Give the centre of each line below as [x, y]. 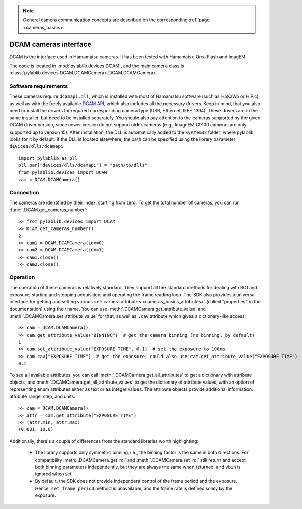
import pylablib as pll [48, 158]
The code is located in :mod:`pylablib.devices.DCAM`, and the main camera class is [97, 66]
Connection [24, 192]
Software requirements [39, 86]
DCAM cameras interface [50, 44]
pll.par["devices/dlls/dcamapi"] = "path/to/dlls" [83, 165]
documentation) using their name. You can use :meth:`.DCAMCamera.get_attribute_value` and [108, 309]
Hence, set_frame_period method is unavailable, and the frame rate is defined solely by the [134, 488]
